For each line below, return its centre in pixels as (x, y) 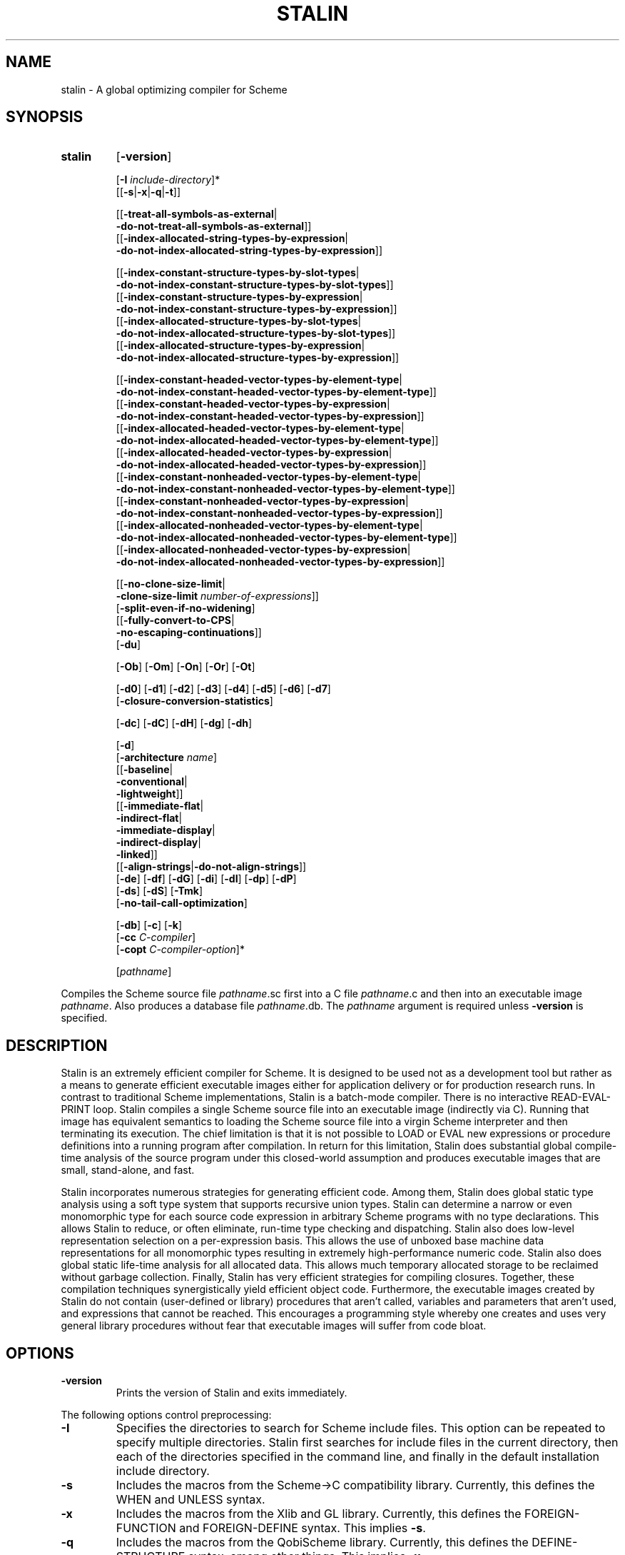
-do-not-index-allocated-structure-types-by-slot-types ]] (256, 333)
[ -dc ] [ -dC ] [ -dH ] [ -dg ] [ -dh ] (184, 723)
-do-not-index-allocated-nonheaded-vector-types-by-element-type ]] (286, 538)
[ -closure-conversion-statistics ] (194, 701)
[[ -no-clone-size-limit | (171, 584)
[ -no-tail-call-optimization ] (182, 903)
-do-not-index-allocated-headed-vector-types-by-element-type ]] (277, 441)
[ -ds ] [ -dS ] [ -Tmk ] (159, 891)
